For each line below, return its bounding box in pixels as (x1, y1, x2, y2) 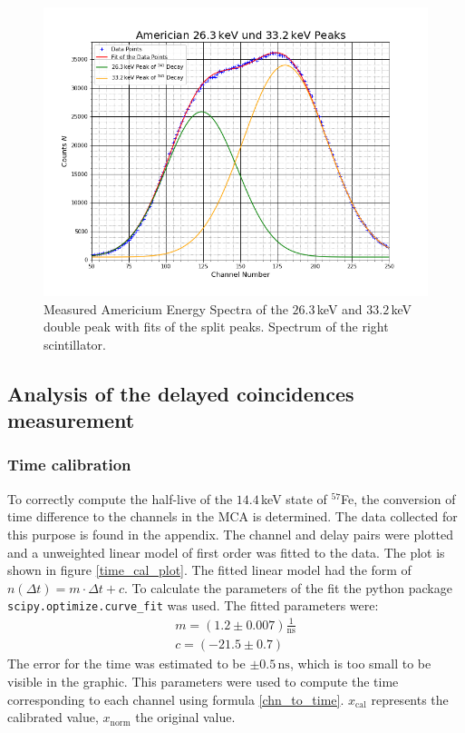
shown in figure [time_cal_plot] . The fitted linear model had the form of (7, 560, 412, 579)
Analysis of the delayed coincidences (7, 379, 354, 407)
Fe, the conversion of (341, 489, 456, 508)
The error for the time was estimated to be (7, 654, 246, 673)
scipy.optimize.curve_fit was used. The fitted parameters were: (7, 596, 379, 615)
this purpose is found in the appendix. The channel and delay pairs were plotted (7, 524, 454, 543)
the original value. (135, 708, 236, 727)
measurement (7, 406, 135, 434)
